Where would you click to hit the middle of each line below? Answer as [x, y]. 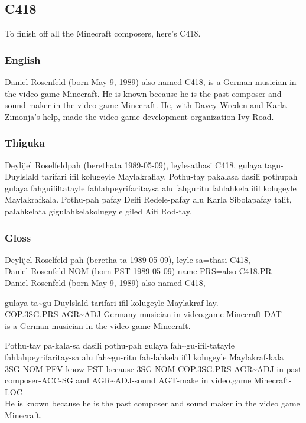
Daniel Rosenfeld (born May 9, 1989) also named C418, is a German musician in [151, 82]
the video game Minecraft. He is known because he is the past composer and [143, 93]
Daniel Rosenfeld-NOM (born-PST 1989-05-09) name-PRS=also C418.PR [138, 271]
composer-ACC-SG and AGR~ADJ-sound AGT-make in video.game [128, 380]
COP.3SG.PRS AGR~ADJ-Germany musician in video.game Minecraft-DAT [143, 314]
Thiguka [25, 143]
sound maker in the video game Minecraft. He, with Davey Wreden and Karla [146, 105]
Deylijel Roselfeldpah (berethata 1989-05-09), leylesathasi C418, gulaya [134, 165]
